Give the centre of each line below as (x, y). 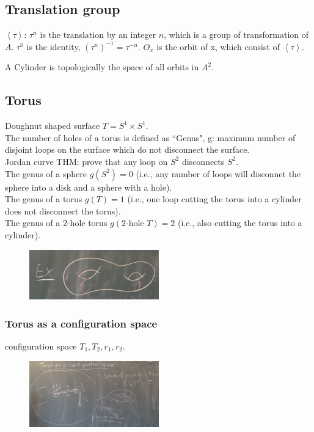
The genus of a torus (44, 199)
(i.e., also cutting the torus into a (240, 223)
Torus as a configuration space (81, 323)
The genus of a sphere (46, 173)
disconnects (203, 161)
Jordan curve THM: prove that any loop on (86, 161)
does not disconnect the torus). (63, 211)
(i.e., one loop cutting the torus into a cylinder (214, 199)
